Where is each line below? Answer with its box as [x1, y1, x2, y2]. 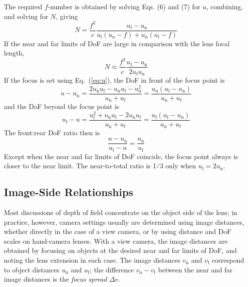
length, [4, 48, 25, 58]
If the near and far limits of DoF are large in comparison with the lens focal [4, 38, 230, 48]
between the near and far [158, 264, 233, 274]
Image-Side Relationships [4, 184, 133, 199]
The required [4, 1, 43, 11]
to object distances [4, 264, 60, 274]
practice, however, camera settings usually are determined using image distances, [4, 216, 244, 227]
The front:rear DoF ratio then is [4, 127, 100, 138]
